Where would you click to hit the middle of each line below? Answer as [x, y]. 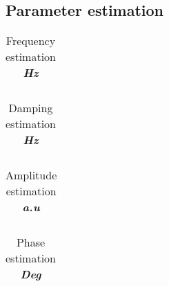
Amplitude [31, 175]
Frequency [31, 41]
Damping [31, 108]
